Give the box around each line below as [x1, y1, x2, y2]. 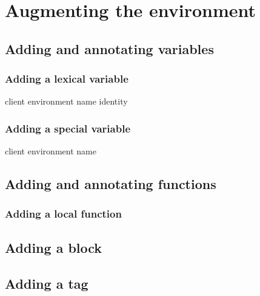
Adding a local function [5, 206, 122, 221]
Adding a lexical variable [5, 71, 128, 86]
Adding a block [5, 238, 102, 256]
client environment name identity [5, 95, 128, 108]
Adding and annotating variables [5, 39, 214, 58]
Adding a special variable [5, 120, 131, 136]
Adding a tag [5, 274, 88, 292]
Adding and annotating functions [5, 174, 216, 193]
